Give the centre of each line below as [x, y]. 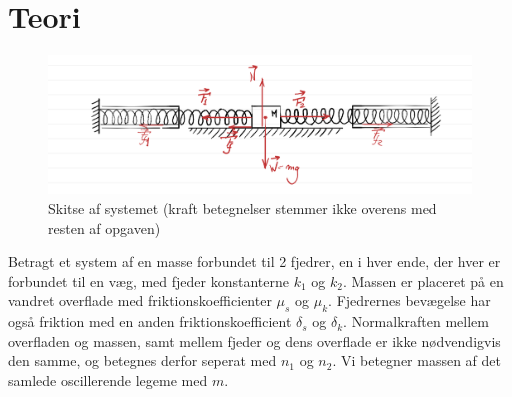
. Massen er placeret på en [423, 280]
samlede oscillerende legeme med [108, 379]
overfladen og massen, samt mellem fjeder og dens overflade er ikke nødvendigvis [254, 340]
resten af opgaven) [104, 227]
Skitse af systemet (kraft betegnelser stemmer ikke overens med [242, 207]
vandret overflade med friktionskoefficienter [140, 300]
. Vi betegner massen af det [416, 360]
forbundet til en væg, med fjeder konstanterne [148, 280]
